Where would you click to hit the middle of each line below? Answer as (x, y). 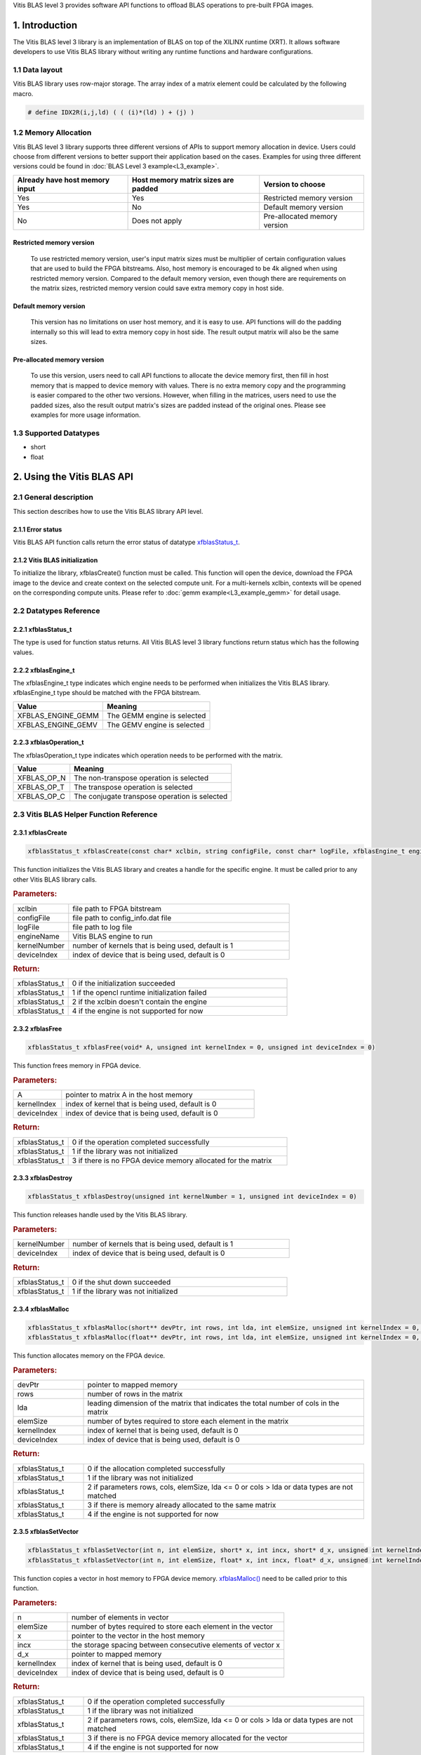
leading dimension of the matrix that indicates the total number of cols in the (213, 1403)
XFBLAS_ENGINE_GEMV (58, 724)
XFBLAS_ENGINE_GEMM (58, 715)
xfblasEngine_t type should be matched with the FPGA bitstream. (107, 693)
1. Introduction (45, 25)
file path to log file (102, 927)
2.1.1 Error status (38, 529)
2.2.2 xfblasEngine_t (44, 670)
